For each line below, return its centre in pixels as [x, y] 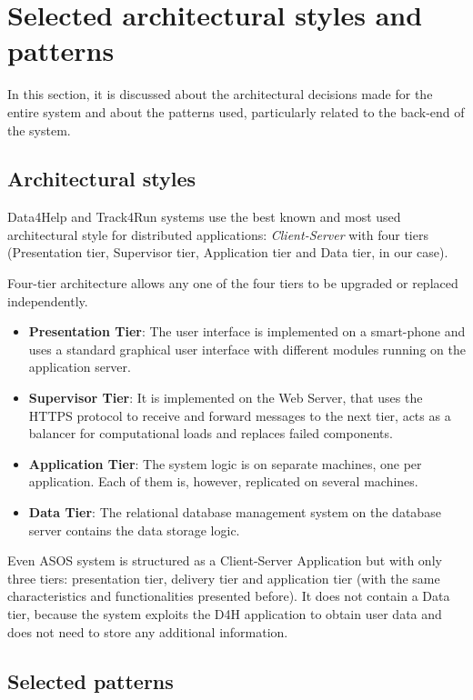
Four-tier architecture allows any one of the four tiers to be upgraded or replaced [233, 283]
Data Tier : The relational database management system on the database [235, 512]
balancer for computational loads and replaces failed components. [211, 433]
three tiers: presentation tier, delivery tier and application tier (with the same [224, 578]
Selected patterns [91, 680]
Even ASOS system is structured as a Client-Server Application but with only [225, 560]
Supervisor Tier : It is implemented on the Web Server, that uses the [226, 398]
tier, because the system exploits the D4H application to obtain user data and [225, 613]
